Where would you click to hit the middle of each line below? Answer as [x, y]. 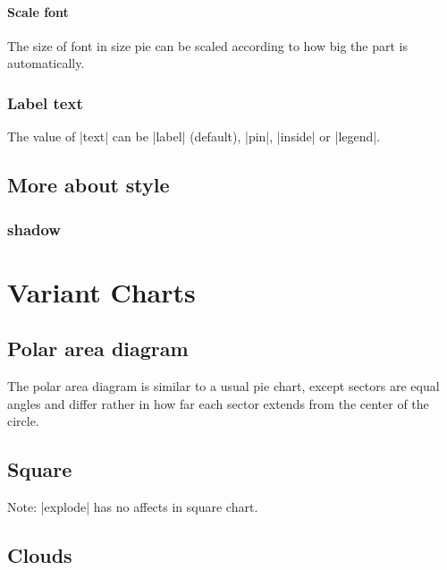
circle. [23, 421]
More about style [89, 185]
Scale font [38, 11]
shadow [34, 229]
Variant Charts [101, 291]
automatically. [46, 63]
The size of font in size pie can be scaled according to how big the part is [207, 45]
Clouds [40, 554]
